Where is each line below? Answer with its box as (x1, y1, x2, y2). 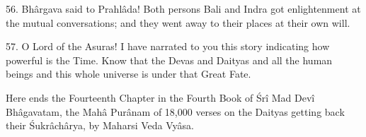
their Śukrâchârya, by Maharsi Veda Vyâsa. (6, 118, 194, 133)
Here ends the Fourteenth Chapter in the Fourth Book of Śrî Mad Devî (6, 90, 315, 105)
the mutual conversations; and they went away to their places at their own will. (6, 15, 350, 30)
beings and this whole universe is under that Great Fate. (6, 66, 251, 81)
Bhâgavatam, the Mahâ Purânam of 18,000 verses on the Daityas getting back (6, 104, 345, 119)
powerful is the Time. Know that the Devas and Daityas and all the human (6, 52, 333, 67)
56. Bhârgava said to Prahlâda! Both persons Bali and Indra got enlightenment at (6, 1, 361, 16)
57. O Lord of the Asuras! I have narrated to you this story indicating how (6, 39, 330, 54)
